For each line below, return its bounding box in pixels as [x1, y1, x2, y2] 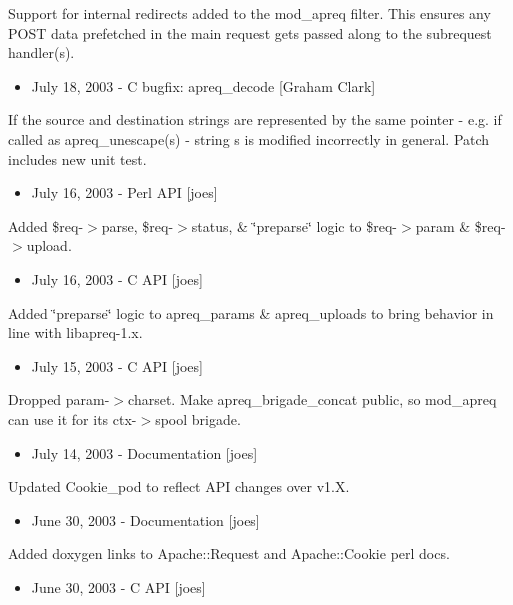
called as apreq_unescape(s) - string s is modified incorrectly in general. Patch [8, 128, 490, 149]
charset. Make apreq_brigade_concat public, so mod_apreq [128, 389, 497, 410]
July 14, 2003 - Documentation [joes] [31, 442, 258, 463]
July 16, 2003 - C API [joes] [31, 268, 203, 289]
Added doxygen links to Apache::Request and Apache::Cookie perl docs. [8, 543, 450, 564]
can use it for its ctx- [8, 408, 137, 429]
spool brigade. [155, 408, 241, 429]
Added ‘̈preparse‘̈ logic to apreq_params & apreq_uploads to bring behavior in [8, 302, 494, 323]
